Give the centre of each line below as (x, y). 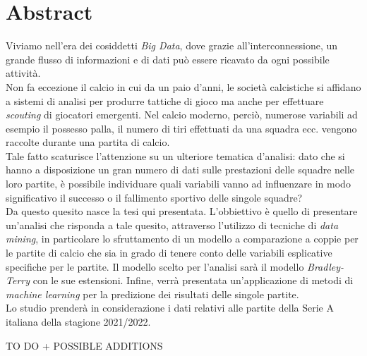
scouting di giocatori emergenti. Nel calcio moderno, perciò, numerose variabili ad (182, 115)
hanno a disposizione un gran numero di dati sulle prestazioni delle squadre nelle (180, 170)
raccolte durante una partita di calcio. (88, 142)
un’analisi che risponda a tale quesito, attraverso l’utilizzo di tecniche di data (172, 225)
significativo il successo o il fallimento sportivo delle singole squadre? (154, 197)
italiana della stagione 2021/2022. (78, 321)
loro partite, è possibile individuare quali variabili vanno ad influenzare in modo (178, 184)
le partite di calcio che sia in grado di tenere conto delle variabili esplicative (169, 253)
